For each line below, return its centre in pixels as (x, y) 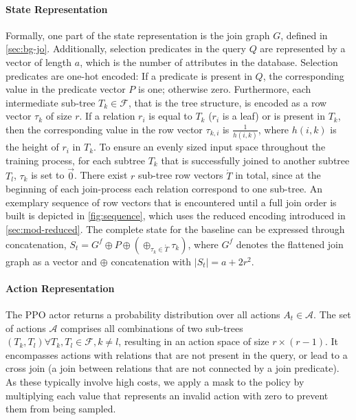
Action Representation (60, 288)
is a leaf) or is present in (274, 116)
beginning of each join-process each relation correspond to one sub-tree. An (164, 189)
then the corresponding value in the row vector (104, 129)
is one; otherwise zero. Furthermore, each (225, 89)
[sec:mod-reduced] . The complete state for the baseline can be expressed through (175, 229)
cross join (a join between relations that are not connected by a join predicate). (173, 368)
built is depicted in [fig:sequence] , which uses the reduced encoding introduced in (176, 215)
